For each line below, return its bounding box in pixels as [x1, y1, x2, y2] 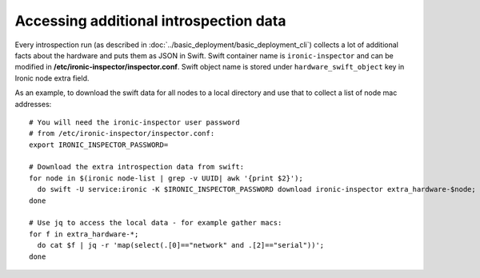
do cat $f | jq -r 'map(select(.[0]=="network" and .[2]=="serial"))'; [37, 240, 325, 250]
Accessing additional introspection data [14, 12, 286, 30]
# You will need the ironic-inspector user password [29, 117, 240, 127]
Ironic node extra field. [14, 73, 90, 83]
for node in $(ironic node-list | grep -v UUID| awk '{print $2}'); [29, 173, 303, 183]
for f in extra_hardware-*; [29, 229, 139, 239]
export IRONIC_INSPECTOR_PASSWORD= [29, 140, 169, 149]
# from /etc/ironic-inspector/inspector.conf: [29, 129, 215, 138]
